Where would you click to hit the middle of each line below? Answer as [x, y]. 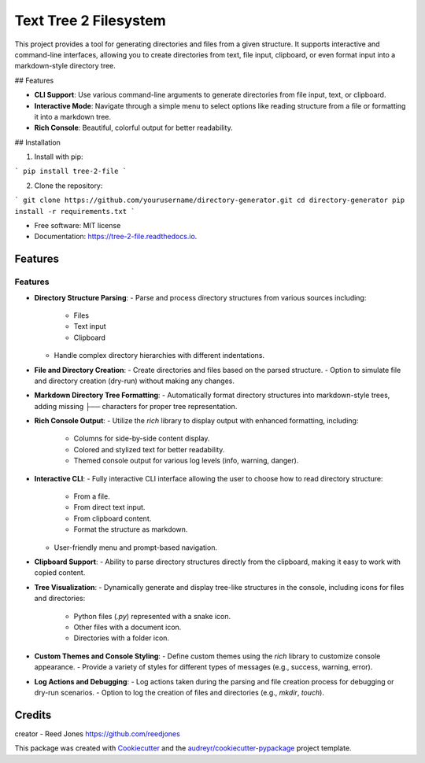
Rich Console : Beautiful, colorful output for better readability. [133, 128]
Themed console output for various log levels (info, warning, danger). [186, 461]
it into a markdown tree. [73, 116]
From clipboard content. [113, 518]
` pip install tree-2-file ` [71, 171]
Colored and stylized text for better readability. [149, 449]
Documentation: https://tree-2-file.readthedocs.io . [116, 237]
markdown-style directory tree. [65, 66]
